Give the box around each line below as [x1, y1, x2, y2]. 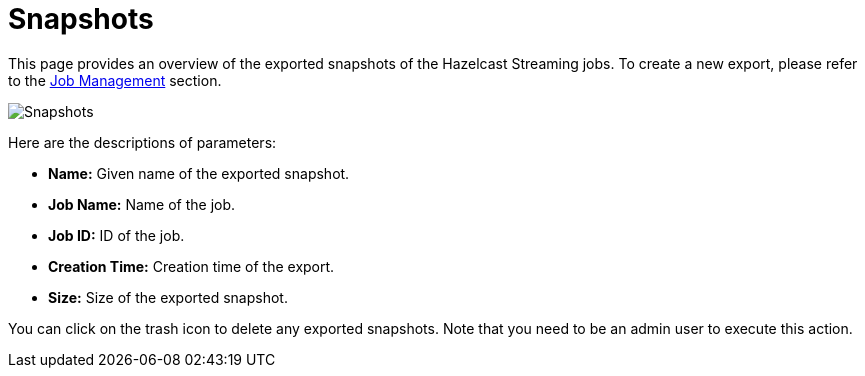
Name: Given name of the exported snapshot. [48, 164, 350, 182]
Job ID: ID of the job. [48, 226, 185, 244]
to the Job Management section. [8, 71, 222, 89]
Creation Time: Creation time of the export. [48, 257, 335, 275]
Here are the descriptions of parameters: [8, 133, 277, 151]
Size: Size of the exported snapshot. [48, 288, 288, 306]
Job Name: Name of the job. [48, 195, 236, 213]
